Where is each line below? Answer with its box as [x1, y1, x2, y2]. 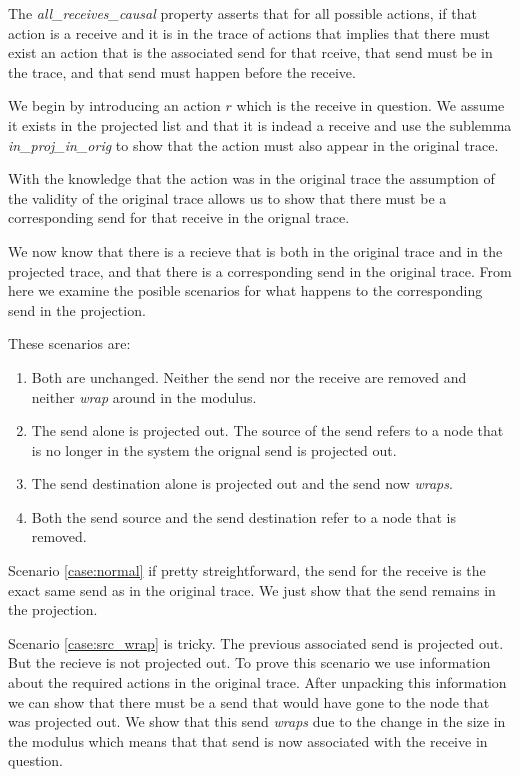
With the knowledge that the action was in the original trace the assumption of [8, 168, 495, 189]
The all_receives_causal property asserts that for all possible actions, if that [8, 3, 477, 23]
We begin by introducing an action [8, 95, 221, 116]
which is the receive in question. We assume [236, 95, 505, 116]
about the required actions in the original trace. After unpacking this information [8, 672, 507, 693]
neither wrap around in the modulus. [31, 386, 257, 407]
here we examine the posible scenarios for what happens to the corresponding [8, 280, 483, 301]
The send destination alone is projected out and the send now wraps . [31, 473, 453, 494]
